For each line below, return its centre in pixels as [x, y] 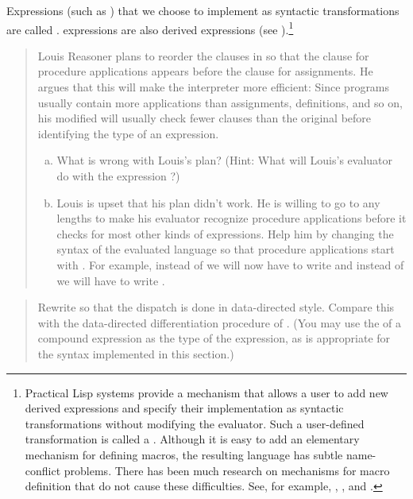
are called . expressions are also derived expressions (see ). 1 [150, 28]
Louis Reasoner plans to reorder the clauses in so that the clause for [203, 55]
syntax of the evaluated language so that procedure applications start [226, 249]
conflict [43, 470]
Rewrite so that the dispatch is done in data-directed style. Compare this [216, 307]
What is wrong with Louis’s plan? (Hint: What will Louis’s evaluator [225, 160]
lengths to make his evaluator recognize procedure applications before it [232, 218]
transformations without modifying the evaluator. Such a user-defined [195, 423]
